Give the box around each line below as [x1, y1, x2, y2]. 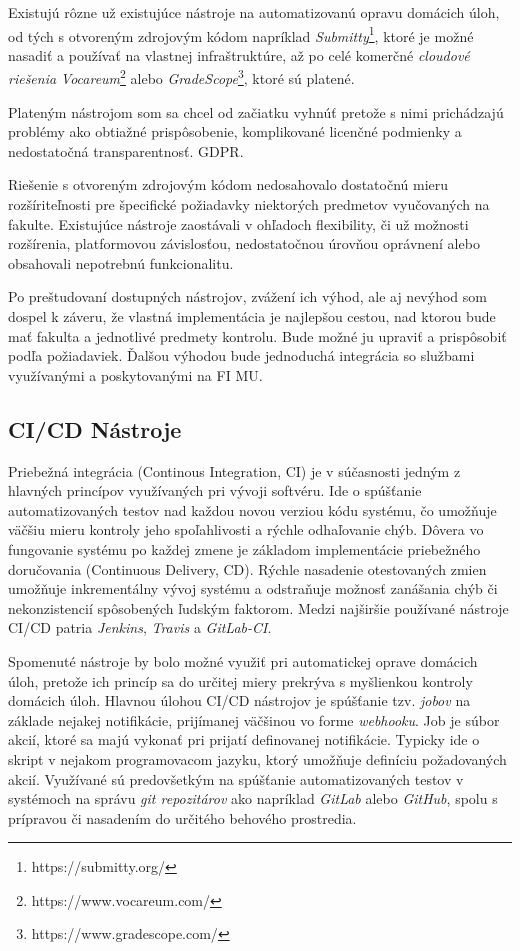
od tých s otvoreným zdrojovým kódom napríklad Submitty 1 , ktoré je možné [8, 22, 474, 46]
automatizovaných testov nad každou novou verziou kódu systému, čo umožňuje [8, 499, 497, 520]
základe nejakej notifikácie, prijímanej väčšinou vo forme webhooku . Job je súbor [8, 709, 500, 730]
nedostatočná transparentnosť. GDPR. [8, 140, 244, 161]
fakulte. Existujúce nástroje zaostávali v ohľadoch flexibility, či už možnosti [8, 213, 469, 234]
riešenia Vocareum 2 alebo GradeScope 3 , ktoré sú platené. [8, 65, 355, 89]
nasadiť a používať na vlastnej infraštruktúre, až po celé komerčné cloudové [8, 44, 470, 65]
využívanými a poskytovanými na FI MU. [8, 364, 263, 385]
